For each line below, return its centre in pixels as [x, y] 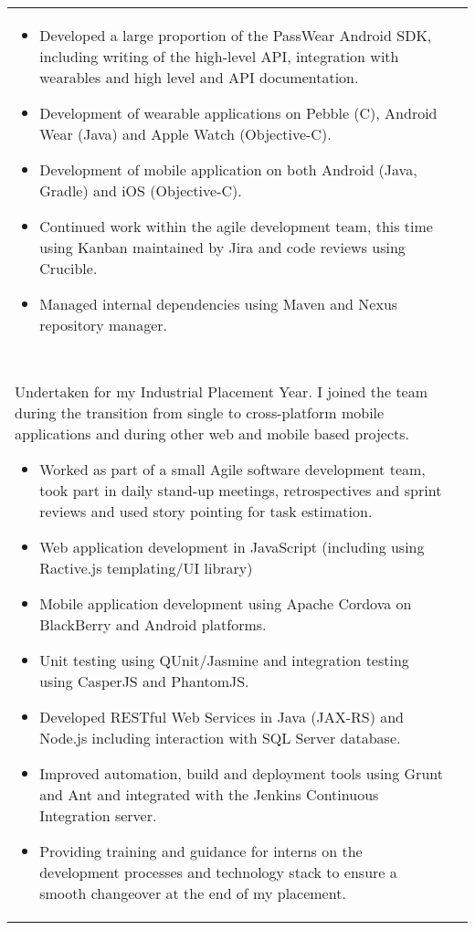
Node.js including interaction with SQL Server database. [220, 738]
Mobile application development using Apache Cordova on [226, 603]
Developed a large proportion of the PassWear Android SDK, [236, 35]
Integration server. [98, 815]
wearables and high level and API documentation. [199, 77]
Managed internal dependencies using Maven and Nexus [219, 304]
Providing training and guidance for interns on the [201, 851]
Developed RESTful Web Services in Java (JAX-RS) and [222, 717]
